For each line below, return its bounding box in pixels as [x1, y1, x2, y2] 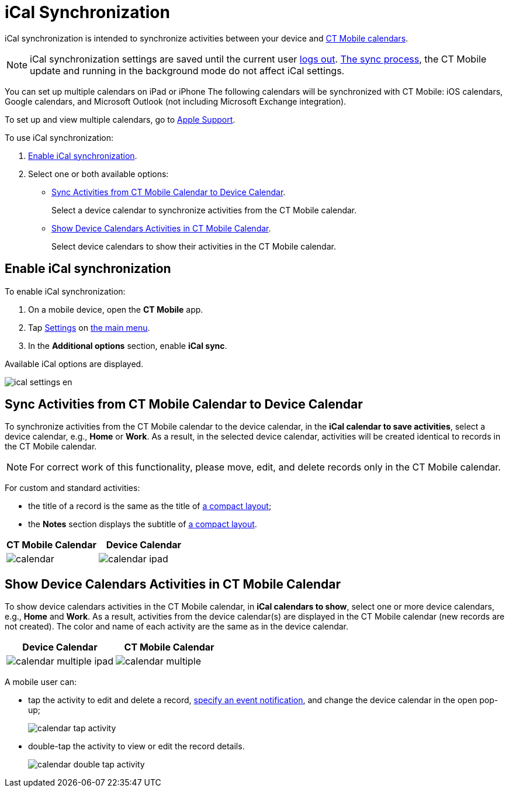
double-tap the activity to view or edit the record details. [28, 741, 245, 752]
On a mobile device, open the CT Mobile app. [28, 304, 203, 314]
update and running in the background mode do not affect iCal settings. [30, 64, 345, 77]
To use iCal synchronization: [5, 132, 114, 143]
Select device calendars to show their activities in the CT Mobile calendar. [51, 241, 336, 251]
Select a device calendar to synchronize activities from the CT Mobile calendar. [51, 205, 357, 215]
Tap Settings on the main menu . [28, 322, 150, 333]
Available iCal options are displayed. [5, 358, 144, 369]
